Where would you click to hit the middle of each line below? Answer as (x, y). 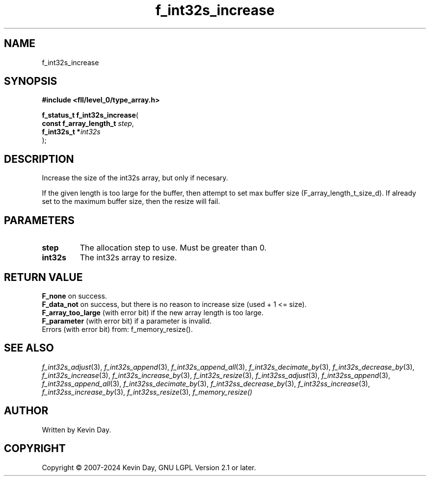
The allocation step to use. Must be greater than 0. (173, 248)
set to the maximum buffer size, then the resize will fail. (131, 202)
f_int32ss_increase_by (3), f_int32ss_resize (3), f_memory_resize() (147, 392)
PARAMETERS (39, 220)
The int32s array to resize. (128, 258)
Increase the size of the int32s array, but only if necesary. (135, 178)
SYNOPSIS (31, 81)
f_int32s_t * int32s (71, 132)
